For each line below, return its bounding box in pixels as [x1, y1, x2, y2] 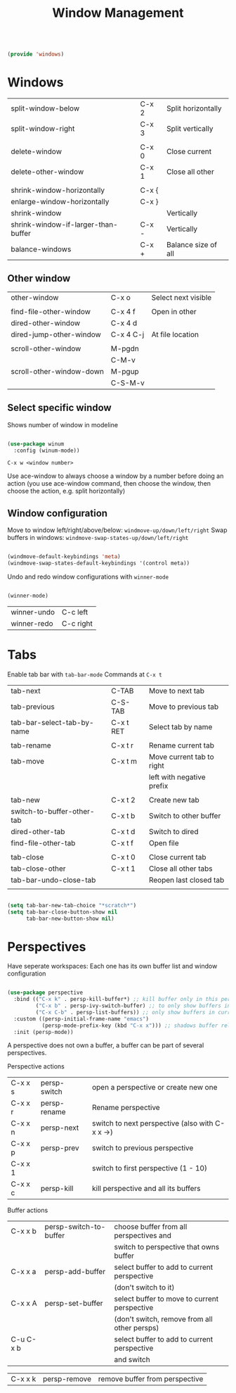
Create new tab [148, 795, 200, 805]
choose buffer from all [114, 1222, 188, 1232]
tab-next [11, 686, 41, 695]
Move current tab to [148, 752, 214, 762]
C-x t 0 [111, 852, 136, 862]
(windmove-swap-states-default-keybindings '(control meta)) [7, 560, 190, 567]
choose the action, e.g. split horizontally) [7, 487, 125, 496]
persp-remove [42, 1374, 92, 1384]
